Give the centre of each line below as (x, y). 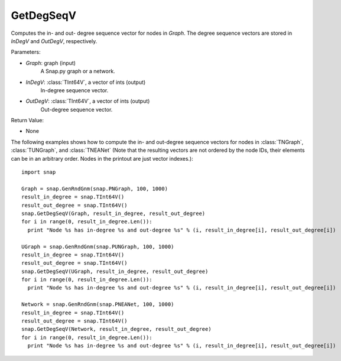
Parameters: (26, 52)
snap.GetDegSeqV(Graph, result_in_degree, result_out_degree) (113, 213)
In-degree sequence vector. (74, 90)
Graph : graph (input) (51, 63)
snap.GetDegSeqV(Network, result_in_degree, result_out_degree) (117, 329)
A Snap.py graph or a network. (78, 71)
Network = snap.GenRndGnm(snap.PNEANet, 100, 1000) (98, 305)
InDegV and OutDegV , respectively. (54, 41)
